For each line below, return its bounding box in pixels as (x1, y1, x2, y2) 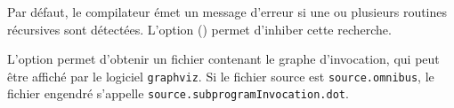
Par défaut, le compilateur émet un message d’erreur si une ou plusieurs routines (7, 3, 448, 20)
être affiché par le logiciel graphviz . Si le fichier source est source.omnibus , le (7, 66, 434, 85)
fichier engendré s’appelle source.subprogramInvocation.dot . (7, 84, 349, 103)
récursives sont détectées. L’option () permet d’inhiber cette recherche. (7, 19, 392, 38)
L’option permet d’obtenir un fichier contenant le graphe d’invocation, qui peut (7, 50, 440, 68)
